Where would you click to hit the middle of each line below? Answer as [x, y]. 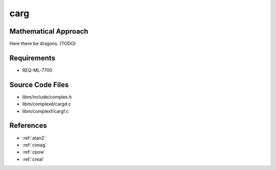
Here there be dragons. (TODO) [43, 44]
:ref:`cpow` [34, 152]
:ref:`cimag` [34, 145]
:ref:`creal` [33, 159]
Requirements [32, 58]
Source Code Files [39, 85]
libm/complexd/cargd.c [47, 104]
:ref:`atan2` [34, 138]
